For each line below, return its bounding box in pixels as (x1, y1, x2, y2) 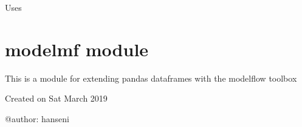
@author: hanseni (5, 112, 69, 125)
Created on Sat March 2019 (5, 92, 108, 105)
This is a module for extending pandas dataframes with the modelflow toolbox (5, 71, 297, 84)
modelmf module (5, 36, 149, 61)
